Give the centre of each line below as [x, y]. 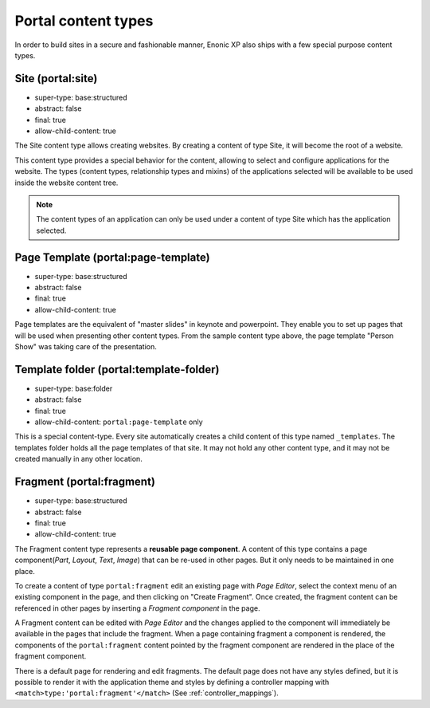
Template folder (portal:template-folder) [117, 370]
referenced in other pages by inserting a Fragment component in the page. [137, 608]
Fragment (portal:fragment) [85, 482]
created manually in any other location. [78, 459]
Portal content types [84, 21]
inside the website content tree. [66, 183]
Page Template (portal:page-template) [112, 257]
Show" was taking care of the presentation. [86, 346]
